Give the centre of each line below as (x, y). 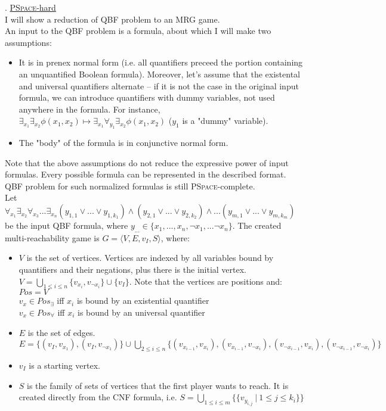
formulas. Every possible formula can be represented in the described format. (146, 174)
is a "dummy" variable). (225, 121)
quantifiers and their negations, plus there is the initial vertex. (133, 270)
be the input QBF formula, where (67, 225)
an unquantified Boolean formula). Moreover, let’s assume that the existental (159, 74)
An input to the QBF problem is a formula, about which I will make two (138, 31)
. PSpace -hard (30, 7)
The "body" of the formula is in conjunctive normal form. (123, 143)
